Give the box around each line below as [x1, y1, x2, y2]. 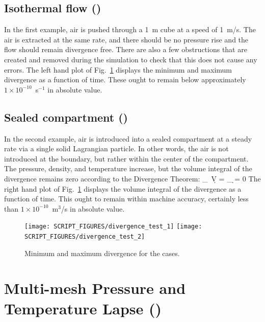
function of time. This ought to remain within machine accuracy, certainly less [4, 193, 249, 204]
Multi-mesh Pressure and [4, 278, 186, 298]
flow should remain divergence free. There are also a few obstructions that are [4, 44, 247, 55]
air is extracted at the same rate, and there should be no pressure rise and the [4, 34, 249, 44]
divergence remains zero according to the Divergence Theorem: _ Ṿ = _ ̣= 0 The [4, 173, 261, 183]
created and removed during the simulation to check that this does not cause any [4, 54, 257, 64]
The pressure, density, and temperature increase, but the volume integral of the [4, 163, 252, 174]
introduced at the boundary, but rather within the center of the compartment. [4, 153, 249, 164]
